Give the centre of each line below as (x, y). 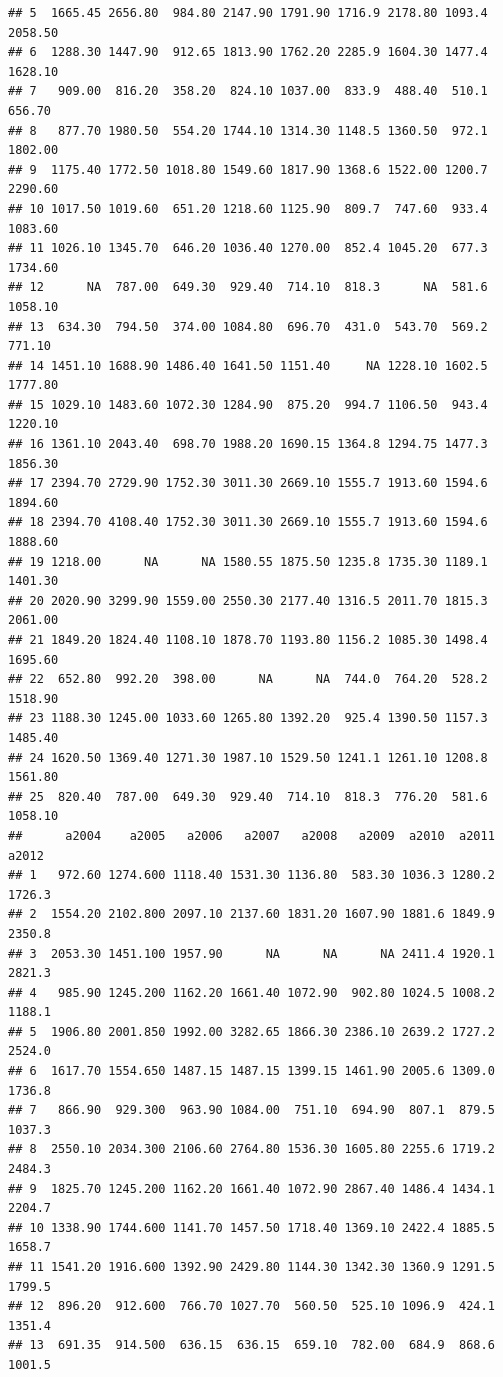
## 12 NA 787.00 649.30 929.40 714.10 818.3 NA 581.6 (248, 287)
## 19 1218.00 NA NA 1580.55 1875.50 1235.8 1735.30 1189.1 (248, 561)
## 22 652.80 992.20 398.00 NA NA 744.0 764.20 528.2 (248, 679)
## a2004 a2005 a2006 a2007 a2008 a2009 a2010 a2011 (251, 835)
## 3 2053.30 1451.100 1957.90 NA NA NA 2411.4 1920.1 (251, 953)
